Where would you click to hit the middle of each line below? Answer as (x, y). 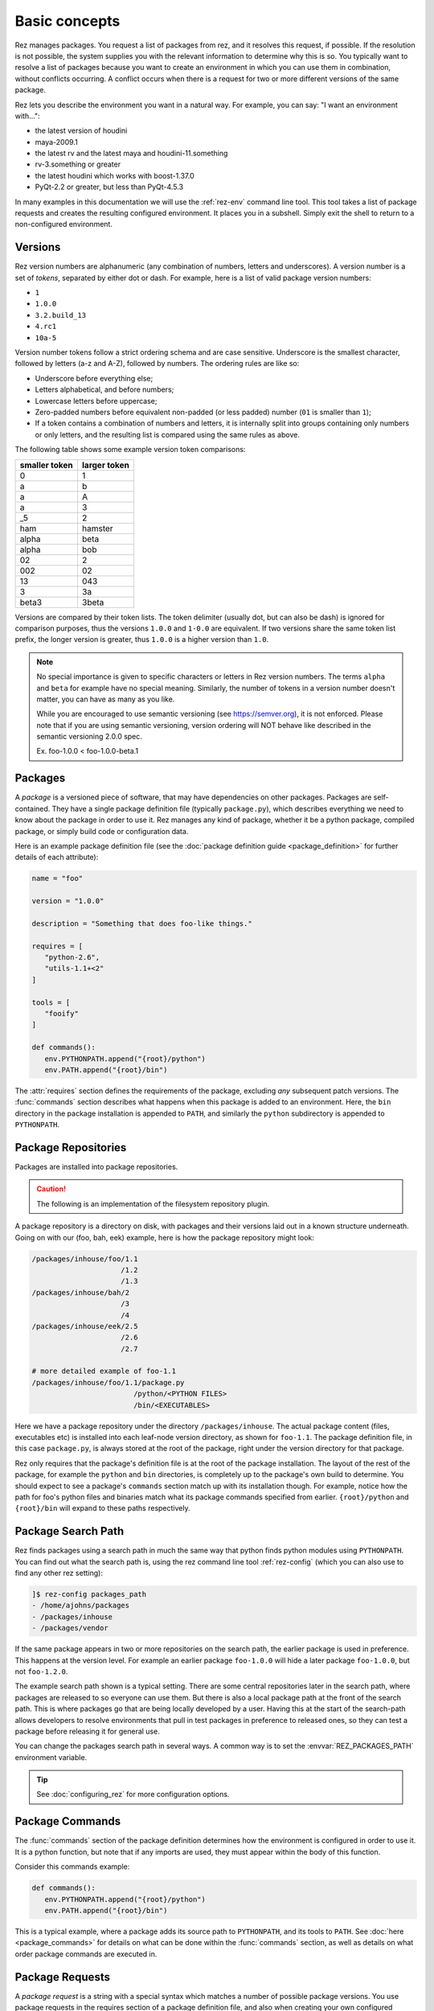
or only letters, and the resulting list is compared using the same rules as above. (168, 434)
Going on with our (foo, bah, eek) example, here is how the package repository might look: (165, 1237)
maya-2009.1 (56, 142)
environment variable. (51, 1757)
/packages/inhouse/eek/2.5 (85, 1326)
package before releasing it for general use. (87, 1731)
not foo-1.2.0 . (41, 1671)
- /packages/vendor (70, 1628)
